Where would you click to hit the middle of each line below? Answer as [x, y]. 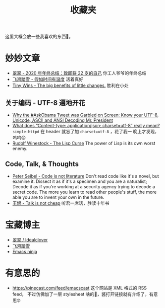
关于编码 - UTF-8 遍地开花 [45, 103]
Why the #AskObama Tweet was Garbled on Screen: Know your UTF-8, [85, 115]
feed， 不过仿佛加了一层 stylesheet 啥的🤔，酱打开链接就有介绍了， [81, 294]
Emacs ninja [25, 251]
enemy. [20, 148]
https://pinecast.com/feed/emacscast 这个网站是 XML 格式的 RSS [80, 288]
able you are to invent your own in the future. [58, 197]
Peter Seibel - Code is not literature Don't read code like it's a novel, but [86, 176]
